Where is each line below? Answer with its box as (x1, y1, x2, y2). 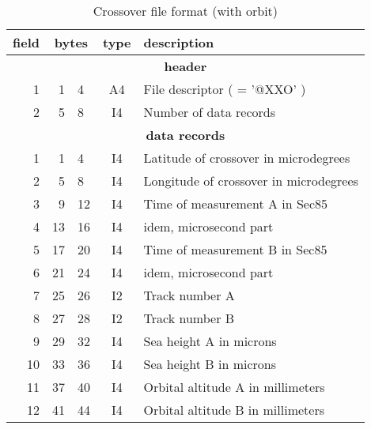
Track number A (143, 286, 235, 304)
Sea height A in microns (143, 332, 277, 350)
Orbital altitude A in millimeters (143, 378, 325, 396)
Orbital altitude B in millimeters (143, 401, 324, 419)
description (143, 33, 214, 51)
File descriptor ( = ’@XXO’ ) (143, 80, 306, 98)
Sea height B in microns (143, 355, 277, 373)
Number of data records (143, 103, 275, 121)
